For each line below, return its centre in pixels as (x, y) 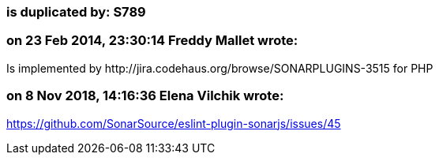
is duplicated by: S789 (76, 12)
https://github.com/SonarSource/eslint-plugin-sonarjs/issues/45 (174, 123)
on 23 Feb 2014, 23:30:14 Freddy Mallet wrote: (152, 41)
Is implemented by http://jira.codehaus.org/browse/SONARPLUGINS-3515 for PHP (220, 68)
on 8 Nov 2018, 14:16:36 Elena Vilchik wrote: (145, 96)
